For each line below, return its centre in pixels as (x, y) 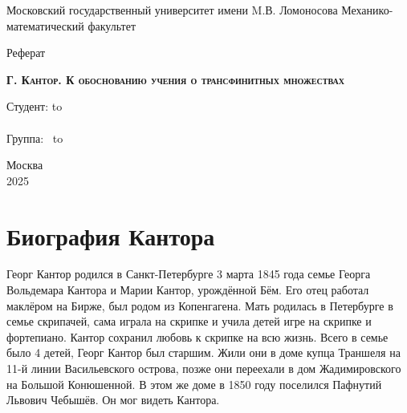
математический (45, 25)
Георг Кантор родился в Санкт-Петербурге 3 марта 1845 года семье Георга (189, 274)
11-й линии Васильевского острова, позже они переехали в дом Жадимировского (204, 368)
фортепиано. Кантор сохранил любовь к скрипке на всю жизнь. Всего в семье (197, 336)
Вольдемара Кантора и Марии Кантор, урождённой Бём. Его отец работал (188, 290)
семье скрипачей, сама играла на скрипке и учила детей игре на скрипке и (189, 321)
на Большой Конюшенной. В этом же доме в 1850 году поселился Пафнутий (194, 384)
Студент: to (35, 106)
